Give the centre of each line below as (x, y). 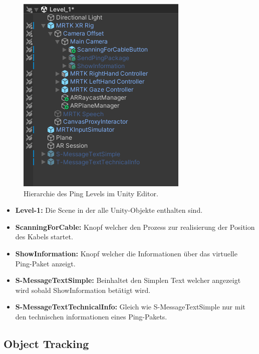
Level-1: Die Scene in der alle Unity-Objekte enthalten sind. (109, 210)
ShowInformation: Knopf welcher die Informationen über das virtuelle (126, 253)
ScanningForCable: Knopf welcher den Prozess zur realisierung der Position (135, 227)
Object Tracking (46, 343)
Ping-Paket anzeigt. (45, 263)
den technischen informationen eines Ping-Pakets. (91, 316)
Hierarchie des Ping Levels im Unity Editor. (91, 193)
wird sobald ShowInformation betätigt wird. (83, 290)
